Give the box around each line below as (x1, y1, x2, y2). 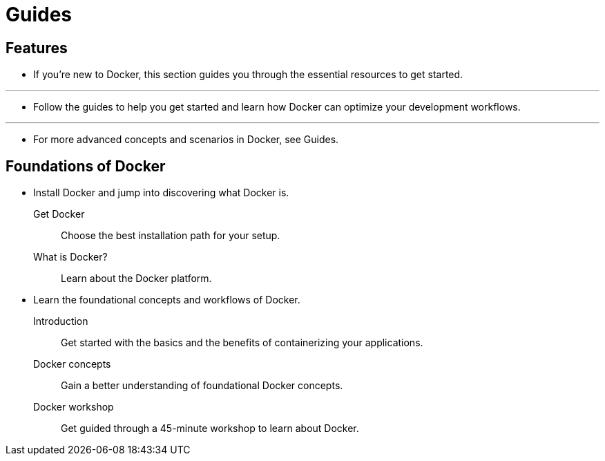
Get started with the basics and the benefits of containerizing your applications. (61, 337, 423, 349)
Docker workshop (33, 401, 114, 413)
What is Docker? (33, 251, 108, 263)
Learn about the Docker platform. (61, 272, 212, 285)
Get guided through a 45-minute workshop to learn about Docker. (61, 422, 359, 435)
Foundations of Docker (6, 157, 166, 175)
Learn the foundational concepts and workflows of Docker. (33, 294, 300, 306)
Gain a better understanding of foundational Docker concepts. (61, 379, 343, 392)
